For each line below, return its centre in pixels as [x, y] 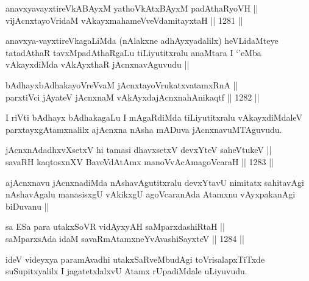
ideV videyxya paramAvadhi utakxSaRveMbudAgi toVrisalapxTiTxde [135, 259]
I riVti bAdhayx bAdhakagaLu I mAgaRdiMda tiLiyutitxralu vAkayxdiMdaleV [154, 117]
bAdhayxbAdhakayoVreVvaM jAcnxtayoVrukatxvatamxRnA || [122, 84]
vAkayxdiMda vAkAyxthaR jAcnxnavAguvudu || [98, 64]
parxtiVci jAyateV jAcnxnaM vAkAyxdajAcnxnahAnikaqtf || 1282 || [133, 97]
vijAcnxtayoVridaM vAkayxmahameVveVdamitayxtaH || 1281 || [124, 20]
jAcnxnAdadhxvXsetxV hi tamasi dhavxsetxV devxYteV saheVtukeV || [139, 150]
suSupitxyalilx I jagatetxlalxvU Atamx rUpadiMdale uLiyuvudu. [126, 271]
